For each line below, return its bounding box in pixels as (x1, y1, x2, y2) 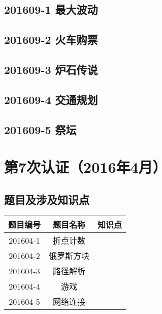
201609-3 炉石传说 (4, 61, 98, 77)
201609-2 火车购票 (4, 32, 98, 47)
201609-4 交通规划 (4, 91, 98, 107)
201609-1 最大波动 (4, 2, 98, 17)
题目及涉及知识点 (4, 191, 89, 207)
